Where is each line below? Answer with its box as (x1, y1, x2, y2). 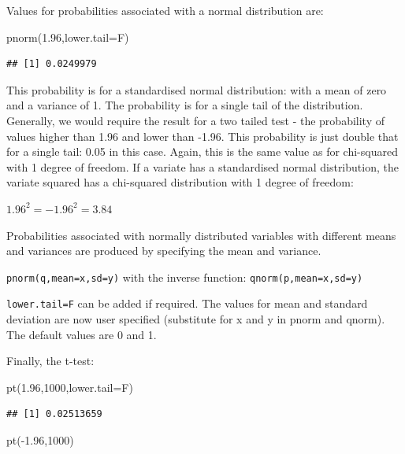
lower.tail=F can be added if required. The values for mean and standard (6, 295, 368, 312)
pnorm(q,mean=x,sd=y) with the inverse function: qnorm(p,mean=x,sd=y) (6, 268, 363, 285)
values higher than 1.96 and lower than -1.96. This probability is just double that (6, 127, 399, 144)
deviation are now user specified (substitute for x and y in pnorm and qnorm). (6, 311, 385, 327)
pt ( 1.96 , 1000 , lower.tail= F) (6, 378, 133, 395)
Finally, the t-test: (6, 352, 95, 369)
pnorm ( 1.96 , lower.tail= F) (6, 28, 129, 45)
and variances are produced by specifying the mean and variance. (6, 242, 321, 259)
